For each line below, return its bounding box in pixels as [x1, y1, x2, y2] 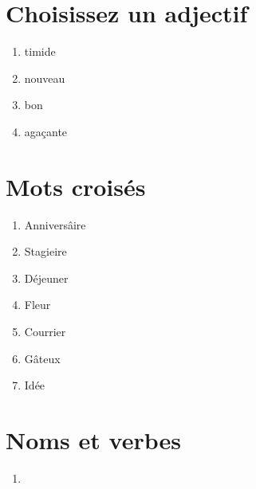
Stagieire [24, 243, 67, 260]
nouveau [24, 69, 65, 86]
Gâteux [24, 350, 61, 366]
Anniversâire [24, 216, 86, 233]
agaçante [24, 123, 68, 139]
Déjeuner [24, 269, 69, 286]
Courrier [24, 323, 66, 339]
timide [24, 43, 56, 60]
